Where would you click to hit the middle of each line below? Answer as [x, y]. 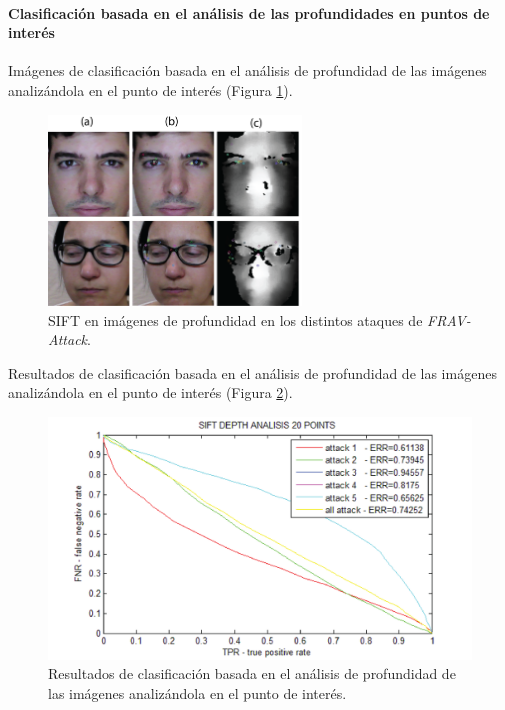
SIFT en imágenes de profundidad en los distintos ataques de [235, 319]
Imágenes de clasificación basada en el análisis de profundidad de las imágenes [247, 70]
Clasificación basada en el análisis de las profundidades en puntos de [249, 12]
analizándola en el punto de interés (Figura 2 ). [150, 392]
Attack [68, 339]
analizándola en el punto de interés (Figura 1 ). [150, 89]
